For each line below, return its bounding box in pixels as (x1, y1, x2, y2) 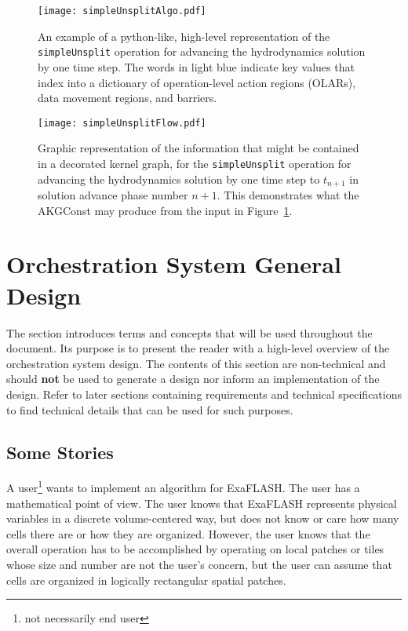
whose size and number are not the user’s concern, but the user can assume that (6, 556, 392, 572)
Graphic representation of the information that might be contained (38, 140, 359, 156)
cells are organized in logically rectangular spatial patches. (6, 571, 286, 588)
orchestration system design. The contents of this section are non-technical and (6, 355, 386, 371)
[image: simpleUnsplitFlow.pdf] (38, 117, 206, 129)
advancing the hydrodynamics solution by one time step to (38, 170, 320, 187)
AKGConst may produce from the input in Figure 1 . (38, 202, 293, 218)
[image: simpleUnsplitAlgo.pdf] (38, 5, 206, 16)
